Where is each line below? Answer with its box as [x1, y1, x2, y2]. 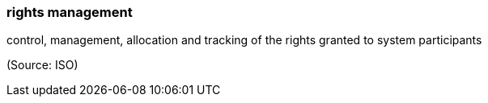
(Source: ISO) [6, 58, 79, 72]
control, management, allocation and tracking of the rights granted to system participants [6, 33, 482, 47]
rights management [6, 4, 133, 20]
